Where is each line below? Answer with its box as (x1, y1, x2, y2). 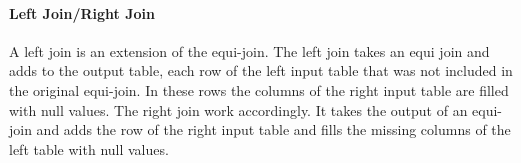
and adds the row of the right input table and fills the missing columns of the (36, 119, 511, 140)
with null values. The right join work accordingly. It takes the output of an (9, 99, 468, 120)
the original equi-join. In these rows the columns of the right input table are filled (9, 79, 509, 100)
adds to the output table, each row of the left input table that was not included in (9, 60, 513, 81)
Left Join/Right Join (9, 2, 155, 23)
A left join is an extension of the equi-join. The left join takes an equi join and (9, 40, 490, 61)
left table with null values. (9, 138, 169, 159)
